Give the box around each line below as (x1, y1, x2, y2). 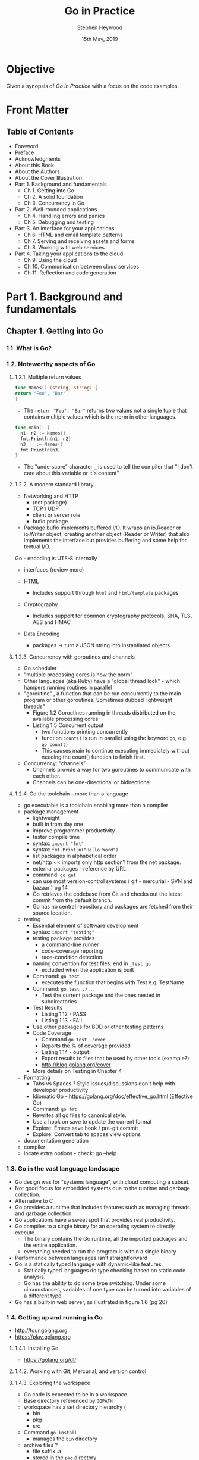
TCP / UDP (32, 505, 59, 513)
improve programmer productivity (32, 827, 115, 834)
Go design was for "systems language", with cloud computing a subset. (14, 1178, 190, 1186)
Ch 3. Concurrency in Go (23, 199, 85, 207)
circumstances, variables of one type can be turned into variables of (23, 1286, 191, 1293)
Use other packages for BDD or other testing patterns (32, 1023, 164, 1031)
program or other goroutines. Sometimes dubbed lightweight (23, 697, 173, 704)
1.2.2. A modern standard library (14, 481, 94, 488)
